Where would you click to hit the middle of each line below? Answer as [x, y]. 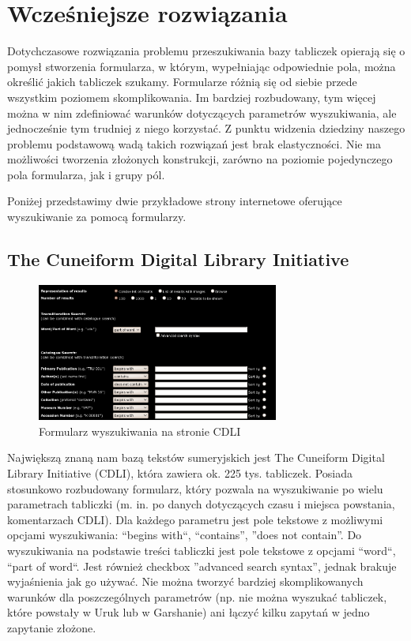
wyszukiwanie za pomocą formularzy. [97, 217]
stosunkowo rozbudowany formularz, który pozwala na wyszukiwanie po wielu [195, 488]
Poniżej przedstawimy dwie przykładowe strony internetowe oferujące [175, 201]
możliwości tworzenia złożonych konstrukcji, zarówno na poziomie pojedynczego [200, 159]
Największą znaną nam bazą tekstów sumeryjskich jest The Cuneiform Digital [196, 457]
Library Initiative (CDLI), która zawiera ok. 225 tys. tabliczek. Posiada [180, 473]
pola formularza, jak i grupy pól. [86, 174]
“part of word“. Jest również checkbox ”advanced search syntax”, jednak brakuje [202, 566]
